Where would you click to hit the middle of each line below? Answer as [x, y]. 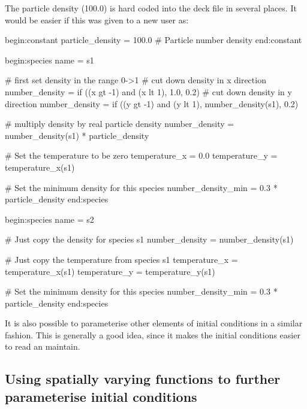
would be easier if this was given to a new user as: [97, 19]
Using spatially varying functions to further [143, 379]
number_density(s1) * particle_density [77, 135]
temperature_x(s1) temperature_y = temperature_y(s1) [110, 271]
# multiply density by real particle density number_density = [120, 124]
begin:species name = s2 [49, 219]
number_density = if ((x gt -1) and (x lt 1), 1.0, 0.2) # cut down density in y [148, 91]
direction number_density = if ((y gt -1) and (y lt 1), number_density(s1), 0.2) [152, 103]
